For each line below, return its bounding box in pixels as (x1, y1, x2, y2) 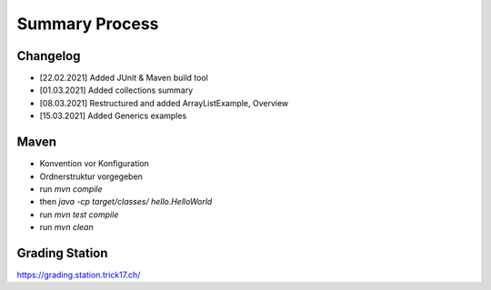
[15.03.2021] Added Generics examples (39, 110, 187, 122)
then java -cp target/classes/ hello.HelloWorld (39, 196, 213, 207)
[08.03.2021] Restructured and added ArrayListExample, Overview (39, 97, 289, 108)
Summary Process (16, 14, 159, 34)
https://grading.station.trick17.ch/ (16, 269, 141, 280)
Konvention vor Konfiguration (39, 158, 149, 169)
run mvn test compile (39, 209, 119, 220)
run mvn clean (39, 222, 95, 233)
